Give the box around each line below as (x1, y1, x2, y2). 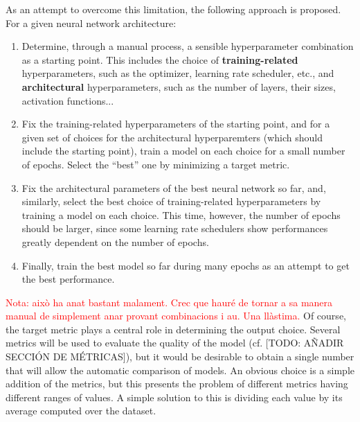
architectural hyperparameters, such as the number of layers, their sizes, (21, 79, 336, 94)
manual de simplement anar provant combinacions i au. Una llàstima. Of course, (6, 308, 346, 323)
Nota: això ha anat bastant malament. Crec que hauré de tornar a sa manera (6, 294, 333, 309)
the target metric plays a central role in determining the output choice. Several (6, 322, 341, 336)
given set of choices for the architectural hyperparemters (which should (21, 130, 323, 144)
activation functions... (21, 93, 114, 107)
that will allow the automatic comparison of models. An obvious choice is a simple (6, 362, 354, 377)
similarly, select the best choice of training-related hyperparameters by (21, 194, 321, 209)
